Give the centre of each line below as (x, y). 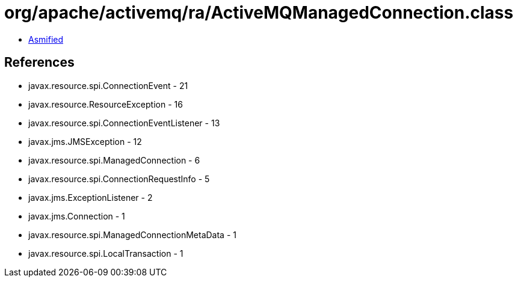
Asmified (46, 39)
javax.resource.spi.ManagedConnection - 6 (114, 160)
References (39, 63)
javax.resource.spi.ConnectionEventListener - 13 (124, 123)
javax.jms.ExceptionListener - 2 (91, 197)
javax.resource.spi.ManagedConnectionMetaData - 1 (132, 234)
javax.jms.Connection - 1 (77, 216)
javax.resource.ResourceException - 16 (106, 104)
